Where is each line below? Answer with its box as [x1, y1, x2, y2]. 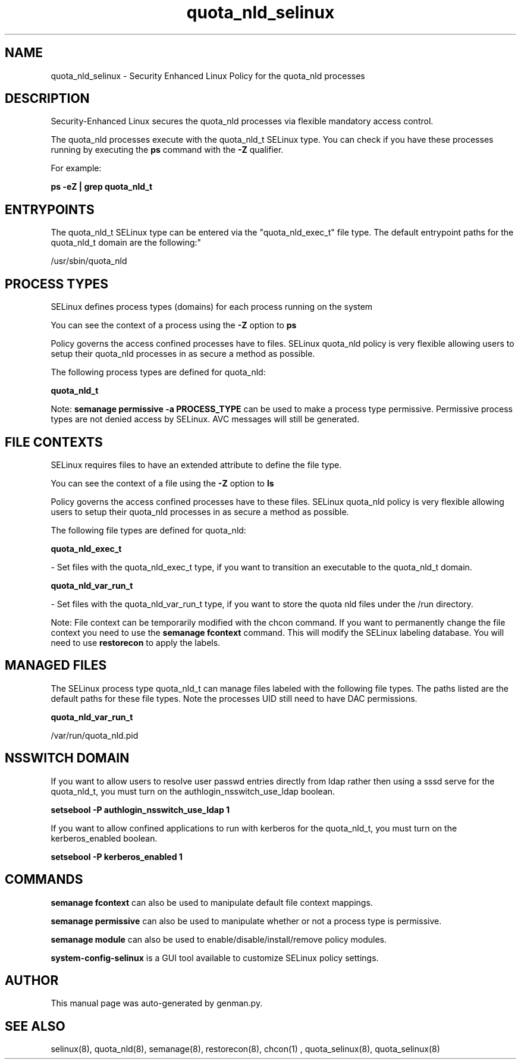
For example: [51, 163, 102, 174]
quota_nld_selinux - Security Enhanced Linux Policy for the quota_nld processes [51, 70, 365, 81]
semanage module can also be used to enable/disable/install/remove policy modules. [51, 934, 387, 944]
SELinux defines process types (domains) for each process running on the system [51, 302, 373, 312]
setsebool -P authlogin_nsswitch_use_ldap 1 [51, 804, 230, 815]
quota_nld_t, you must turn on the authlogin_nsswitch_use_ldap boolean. [51, 786, 335, 796]
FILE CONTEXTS [5, 434, 103, 450]
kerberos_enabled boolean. [51, 833, 158, 843]
